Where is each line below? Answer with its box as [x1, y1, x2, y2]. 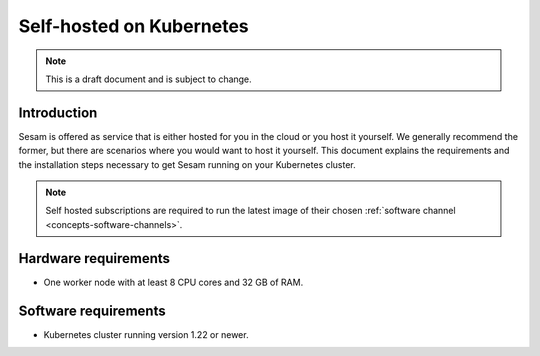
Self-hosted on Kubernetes [18, 15, 249, 37]
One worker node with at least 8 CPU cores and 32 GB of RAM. [43, 276, 304, 288]
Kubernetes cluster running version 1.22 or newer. [43, 328, 249, 340]
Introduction [18, 104, 98, 121]
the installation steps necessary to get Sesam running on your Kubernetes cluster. [18, 158, 357, 170]
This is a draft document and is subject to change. [45, 73, 252, 85]
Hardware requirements [18, 250, 170, 267]
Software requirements [18, 302, 166, 319]
